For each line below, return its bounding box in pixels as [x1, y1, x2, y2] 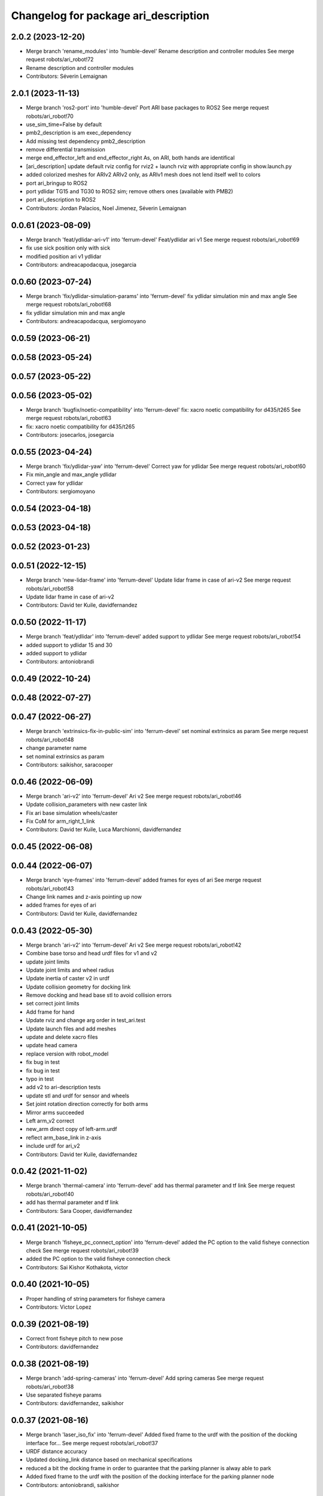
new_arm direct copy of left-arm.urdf [26, 1126, 117, 1133]
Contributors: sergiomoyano [26, 488, 96, 495]
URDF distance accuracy [26, 1448, 87, 1455]
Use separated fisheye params [26, 1391, 102, 1398]
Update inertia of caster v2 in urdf [26, 975, 110, 982]
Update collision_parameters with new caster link [26, 801, 148, 808]
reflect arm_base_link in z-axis [26, 1134, 102, 1141]
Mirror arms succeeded [26, 1109, 84, 1116]
